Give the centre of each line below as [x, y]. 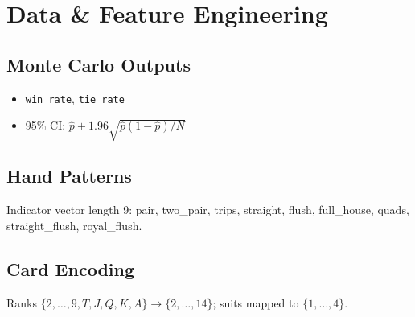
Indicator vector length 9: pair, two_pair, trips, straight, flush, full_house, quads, [208, 210]
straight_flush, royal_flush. [74, 225]
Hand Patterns [69, 176]
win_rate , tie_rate [75, 98]
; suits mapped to [256, 302]
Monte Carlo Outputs [99, 64]
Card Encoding [70, 268]
